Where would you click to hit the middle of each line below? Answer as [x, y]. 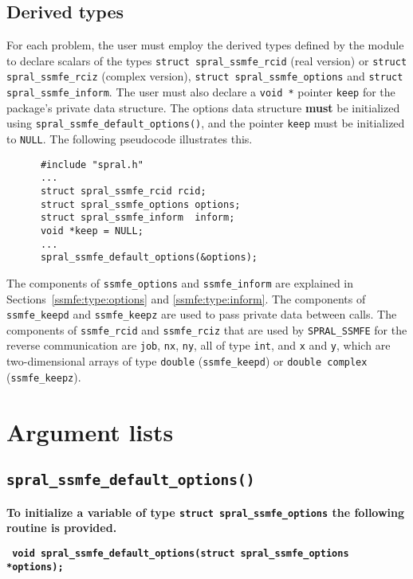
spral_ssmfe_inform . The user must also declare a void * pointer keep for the [201, 92]
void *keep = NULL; [92, 231]
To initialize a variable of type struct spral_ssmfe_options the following [206, 512]
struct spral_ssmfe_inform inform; [138, 218]
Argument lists [90, 431]
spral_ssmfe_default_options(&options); [149, 258]
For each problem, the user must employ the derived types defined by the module [205, 45]
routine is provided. [62, 528]
